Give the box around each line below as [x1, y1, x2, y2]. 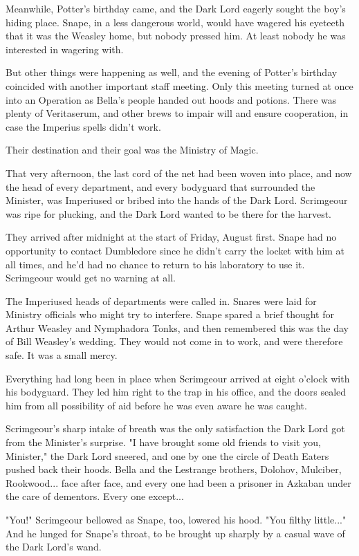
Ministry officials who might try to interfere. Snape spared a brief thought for [6, 307, 334, 322]
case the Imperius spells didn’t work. [6, 119, 161, 133]
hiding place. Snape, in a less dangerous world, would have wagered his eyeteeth [6, 15, 345, 29]
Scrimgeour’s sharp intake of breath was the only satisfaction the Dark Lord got [6, 421, 345, 436]
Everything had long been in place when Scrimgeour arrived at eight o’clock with [6, 371, 350, 385]
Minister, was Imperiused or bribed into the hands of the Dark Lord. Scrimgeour [6, 193, 348, 207]
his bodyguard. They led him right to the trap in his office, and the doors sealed [6, 384, 347, 399]
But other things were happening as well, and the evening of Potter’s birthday [6, 65, 338, 80]
